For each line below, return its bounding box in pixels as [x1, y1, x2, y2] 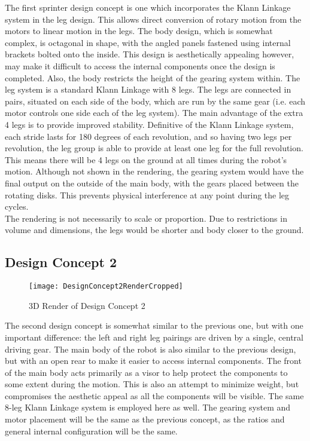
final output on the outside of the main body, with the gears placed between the [5, 176, 299, 189]
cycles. [5, 200, 29, 213]
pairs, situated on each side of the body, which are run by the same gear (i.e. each [5, 94, 306, 107]
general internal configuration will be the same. [5, 424, 178, 437]
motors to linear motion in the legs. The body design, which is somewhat [5, 24, 273, 37]
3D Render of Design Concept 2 [29, 299, 145, 311]
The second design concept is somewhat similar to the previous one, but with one [5, 319, 303, 332]
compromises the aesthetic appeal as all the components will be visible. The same [5, 389, 304, 402]
